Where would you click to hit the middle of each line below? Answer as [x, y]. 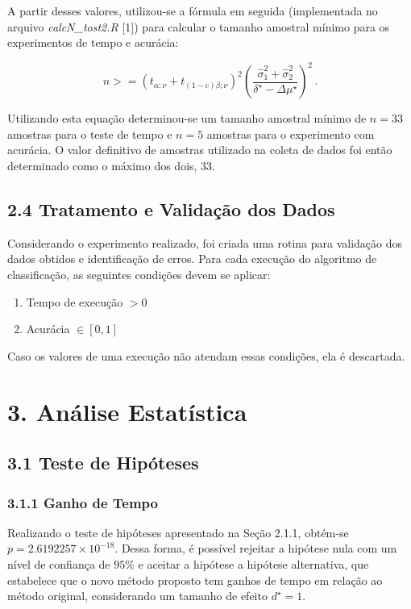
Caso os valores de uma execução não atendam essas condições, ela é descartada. [206, 355]
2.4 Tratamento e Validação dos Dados [171, 209]
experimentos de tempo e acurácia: [93, 42]
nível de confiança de [59, 563]
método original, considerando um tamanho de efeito [137, 596]
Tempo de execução [75, 301]
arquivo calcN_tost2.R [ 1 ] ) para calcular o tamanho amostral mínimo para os [199, 26]
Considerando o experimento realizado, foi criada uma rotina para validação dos [205, 242]
